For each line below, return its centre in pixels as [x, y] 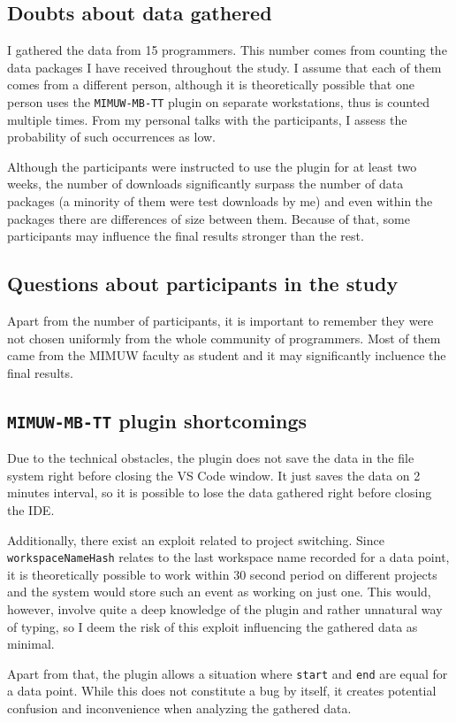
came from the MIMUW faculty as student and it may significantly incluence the [227, 355]
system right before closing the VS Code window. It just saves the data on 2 [214, 475]
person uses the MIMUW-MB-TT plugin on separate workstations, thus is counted [219, 101]
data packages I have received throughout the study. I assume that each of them [224, 67]
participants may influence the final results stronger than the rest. [186, 236]
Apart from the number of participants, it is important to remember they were [220, 320]
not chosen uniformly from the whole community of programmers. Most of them [224, 338]
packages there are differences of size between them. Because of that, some [209, 218]
